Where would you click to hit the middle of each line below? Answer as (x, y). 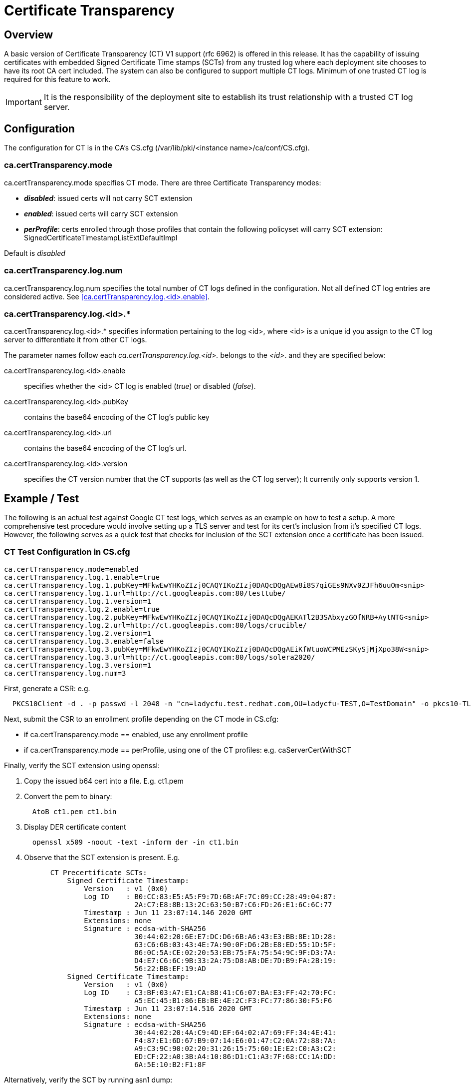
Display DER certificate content (75, 827)
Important (24, 102)
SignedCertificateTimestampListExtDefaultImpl (101, 237)
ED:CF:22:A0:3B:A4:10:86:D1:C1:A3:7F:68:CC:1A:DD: (235, 1056)
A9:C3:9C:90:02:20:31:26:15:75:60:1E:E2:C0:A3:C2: (235, 1048)
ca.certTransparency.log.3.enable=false (84, 641)
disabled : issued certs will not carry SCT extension (108, 198)
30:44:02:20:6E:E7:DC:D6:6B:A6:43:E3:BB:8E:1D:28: (235, 936)
